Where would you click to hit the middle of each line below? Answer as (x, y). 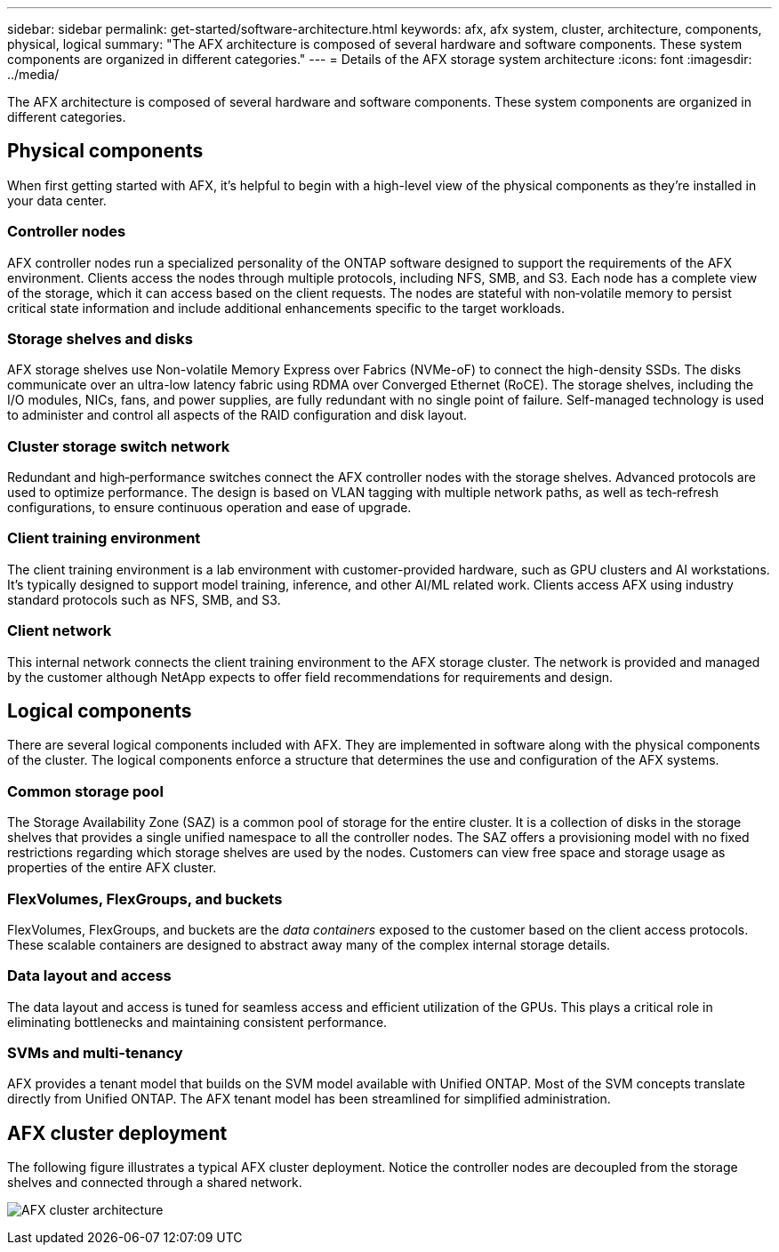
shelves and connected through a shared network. (155, 1183)
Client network (60, 631)
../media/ (33, 74)
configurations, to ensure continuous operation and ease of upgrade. (209, 508)
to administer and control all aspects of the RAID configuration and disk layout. (237, 415)
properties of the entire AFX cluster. (112, 868)
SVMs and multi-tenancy (95, 1053)
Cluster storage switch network (119, 446)
